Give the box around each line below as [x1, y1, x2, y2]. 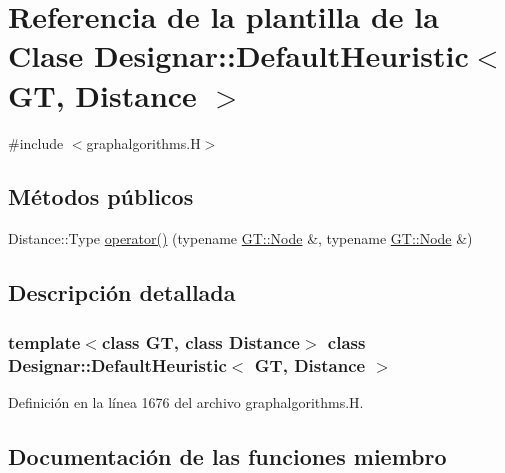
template [8, 329, 81, 354]
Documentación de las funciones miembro [8, 440, 447, 471]
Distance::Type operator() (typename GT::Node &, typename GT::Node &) [8, 228, 473, 249]
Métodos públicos [8, 181, 194, 212]
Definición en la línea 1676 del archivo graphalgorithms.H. [8, 391, 364, 412]
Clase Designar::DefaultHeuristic [8, 35, 469, 76]
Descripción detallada [8, 277, 236, 308]
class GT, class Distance [101, 329, 300, 354]
